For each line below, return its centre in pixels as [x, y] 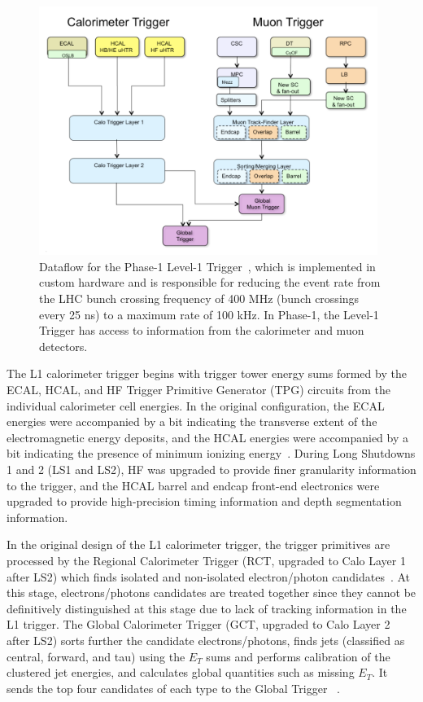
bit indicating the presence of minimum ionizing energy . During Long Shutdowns [211, 453]
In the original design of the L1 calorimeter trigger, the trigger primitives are [198, 544]
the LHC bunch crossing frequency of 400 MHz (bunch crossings [199, 298]
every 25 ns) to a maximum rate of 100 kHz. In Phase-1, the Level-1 [209, 314]
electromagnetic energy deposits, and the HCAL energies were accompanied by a [208, 437]
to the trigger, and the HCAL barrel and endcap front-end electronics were [193, 485]
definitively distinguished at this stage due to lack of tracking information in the [207, 608]
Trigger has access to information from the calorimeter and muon [202, 330]
